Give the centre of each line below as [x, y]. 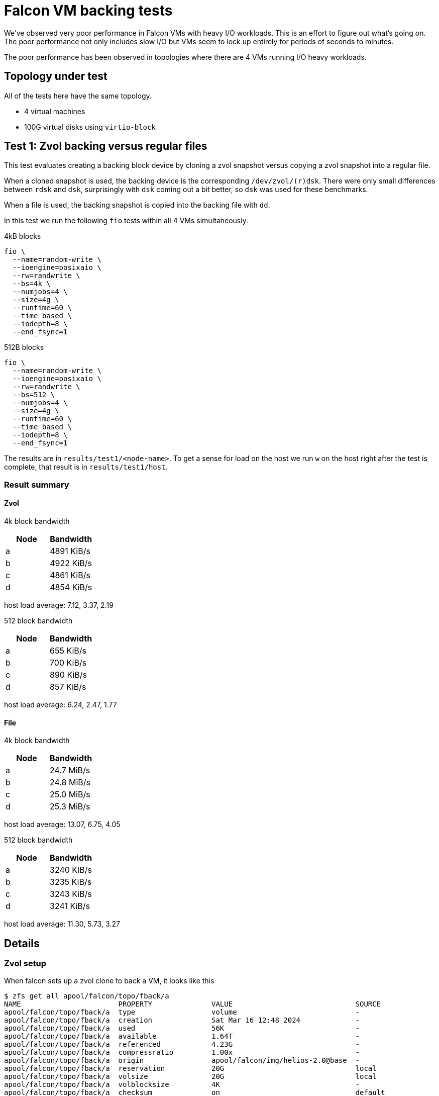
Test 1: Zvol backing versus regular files [106, 146]
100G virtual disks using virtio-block [90, 127]
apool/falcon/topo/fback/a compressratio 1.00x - [182, 1053]
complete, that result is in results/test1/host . [86, 467]
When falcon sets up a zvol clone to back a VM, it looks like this [109, 981]
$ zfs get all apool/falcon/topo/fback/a [87, 996]
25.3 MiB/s [70, 807]
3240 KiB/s [71, 870]
